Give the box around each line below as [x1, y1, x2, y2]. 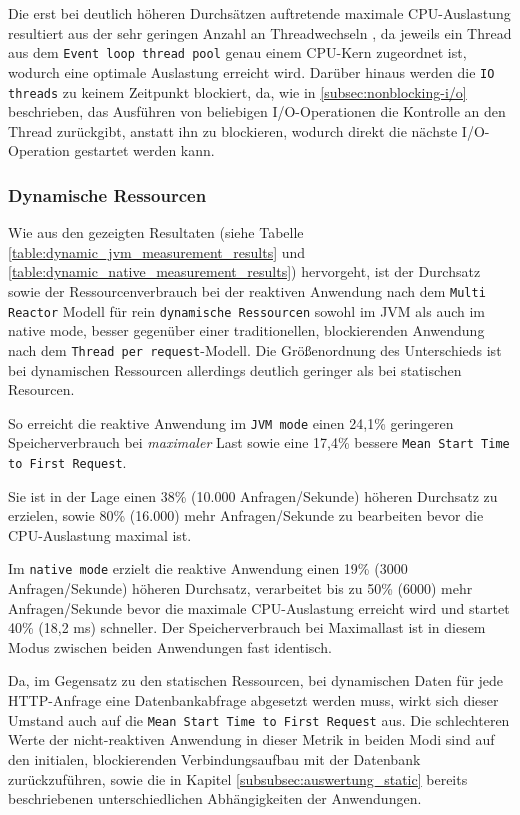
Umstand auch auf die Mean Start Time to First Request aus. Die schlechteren [8, 709, 510, 730]
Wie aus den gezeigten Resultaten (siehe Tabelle [8, 222, 304, 243]
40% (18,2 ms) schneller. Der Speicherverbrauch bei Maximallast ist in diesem [8, 617, 486, 638]
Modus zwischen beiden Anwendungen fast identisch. [8, 636, 332, 657]
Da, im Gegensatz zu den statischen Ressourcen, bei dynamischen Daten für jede [8, 670, 504, 691]
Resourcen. [8, 379, 75, 400]
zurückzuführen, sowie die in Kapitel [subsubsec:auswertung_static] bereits [8, 768, 468, 789]
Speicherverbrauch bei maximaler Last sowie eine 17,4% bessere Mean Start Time [8, 432, 510, 453]
